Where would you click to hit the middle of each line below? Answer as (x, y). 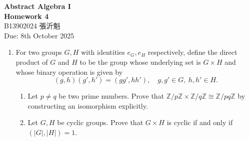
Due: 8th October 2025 (39, 35)
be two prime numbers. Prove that (111, 96)
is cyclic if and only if (200, 122)
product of (32, 62)
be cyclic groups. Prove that (100, 122)
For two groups (39, 52)
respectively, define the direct (192, 52)
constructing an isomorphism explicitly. (88, 105)
